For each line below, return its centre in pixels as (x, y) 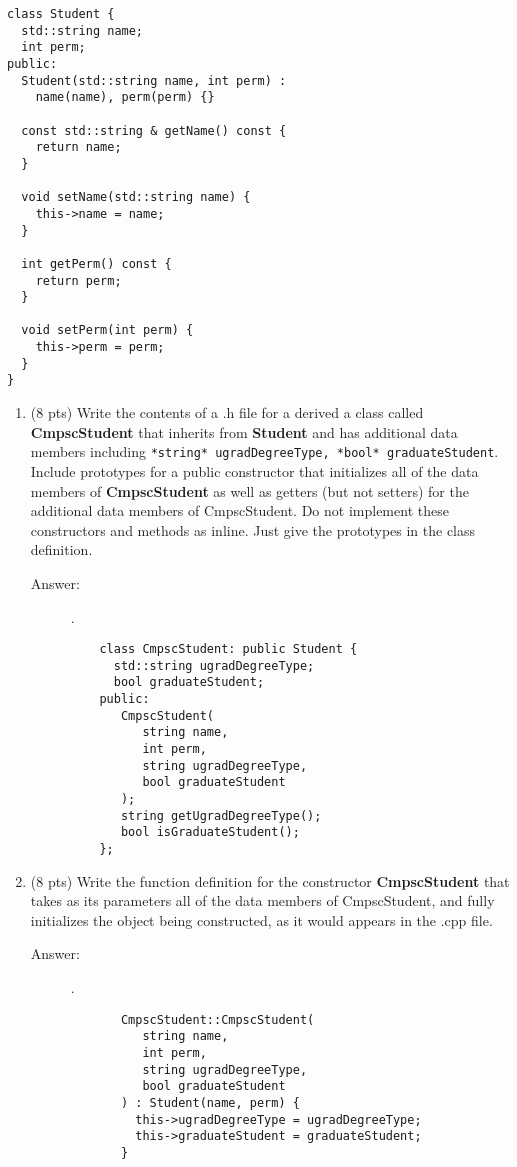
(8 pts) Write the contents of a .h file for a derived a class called (227, 412)
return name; (78, 147)
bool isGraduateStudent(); (210, 832)
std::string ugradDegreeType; (214, 665)
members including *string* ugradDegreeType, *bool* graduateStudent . (264, 451)
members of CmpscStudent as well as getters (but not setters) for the (249, 490)
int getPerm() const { (96, 263)
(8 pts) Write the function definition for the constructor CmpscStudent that (270, 880)
